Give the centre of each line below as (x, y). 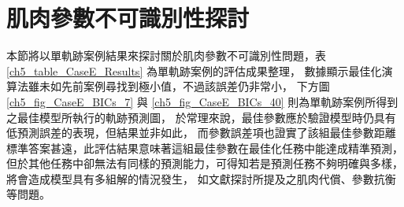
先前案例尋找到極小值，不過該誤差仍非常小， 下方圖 (195, 86)
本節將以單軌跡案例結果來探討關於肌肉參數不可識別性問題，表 (166, 55)
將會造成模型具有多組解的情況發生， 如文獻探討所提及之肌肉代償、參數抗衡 (201, 178)
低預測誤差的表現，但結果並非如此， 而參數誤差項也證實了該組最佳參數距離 (201, 133)
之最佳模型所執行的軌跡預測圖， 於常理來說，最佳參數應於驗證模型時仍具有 (201, 117)
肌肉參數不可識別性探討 (128, 18)
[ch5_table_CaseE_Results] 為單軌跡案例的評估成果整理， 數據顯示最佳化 (194, 70)
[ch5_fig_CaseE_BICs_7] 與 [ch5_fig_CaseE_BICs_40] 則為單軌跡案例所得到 (202, 101)
